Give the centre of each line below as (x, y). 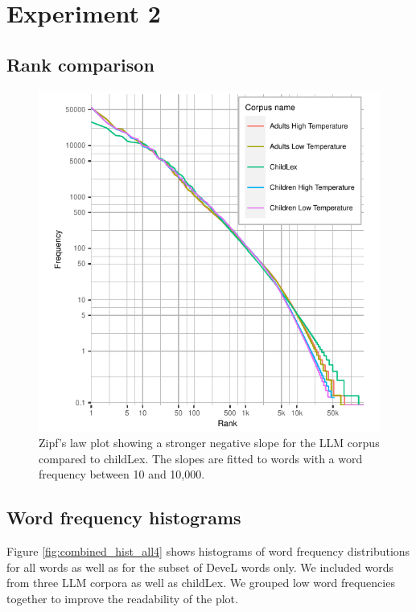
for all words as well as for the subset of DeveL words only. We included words (200, 567)
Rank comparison (80, 64)
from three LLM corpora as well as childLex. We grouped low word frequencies (201, 583)
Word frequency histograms (124, 518)
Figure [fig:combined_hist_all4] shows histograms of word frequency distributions (208, 551)
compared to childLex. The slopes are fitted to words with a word (201, 458)
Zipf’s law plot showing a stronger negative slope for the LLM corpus (209, 443)
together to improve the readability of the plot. (122, 598)
